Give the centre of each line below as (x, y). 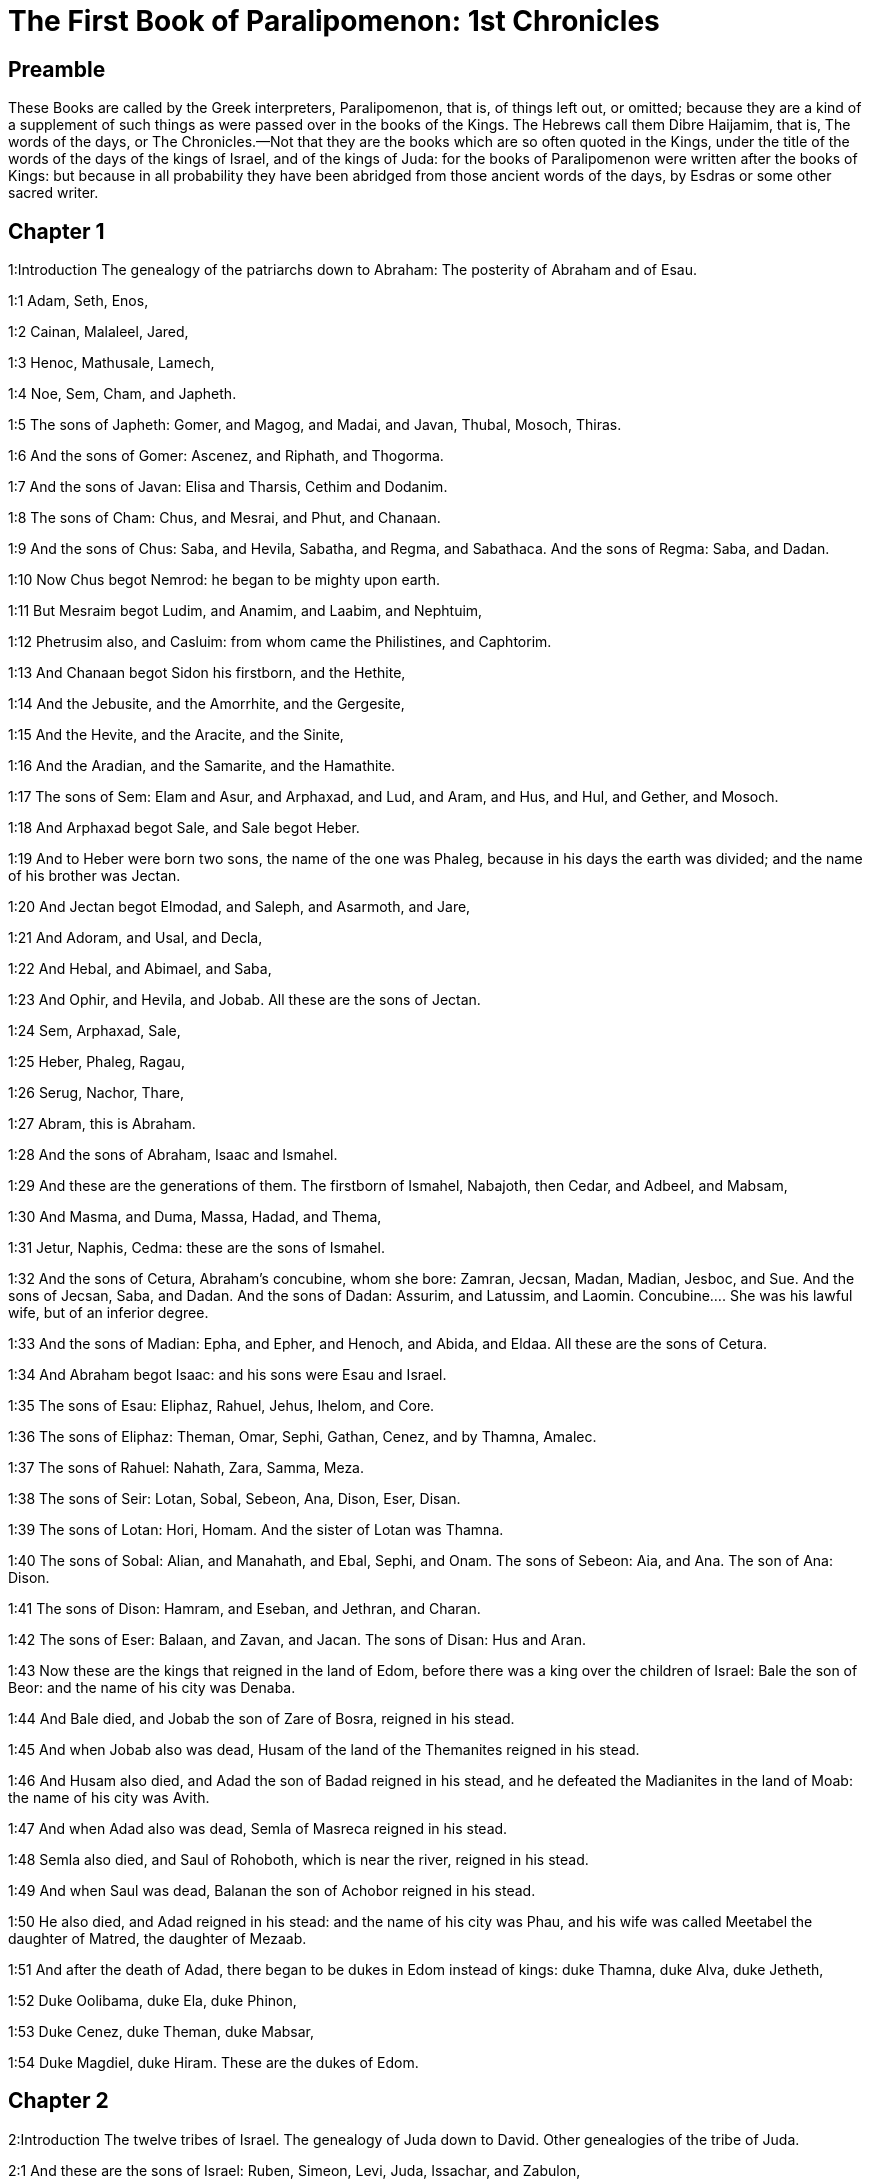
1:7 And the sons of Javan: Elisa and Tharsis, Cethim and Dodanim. (228, 487)
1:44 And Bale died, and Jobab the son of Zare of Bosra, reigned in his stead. (261, 1719)
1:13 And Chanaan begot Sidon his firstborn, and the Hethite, (207, 673)
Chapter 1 (56, 231)
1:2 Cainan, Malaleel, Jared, (98, 332)
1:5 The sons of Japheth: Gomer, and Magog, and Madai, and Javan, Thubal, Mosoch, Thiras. (315, 425)
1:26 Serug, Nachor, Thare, (96, 1093)
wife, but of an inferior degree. (108, 1313)
